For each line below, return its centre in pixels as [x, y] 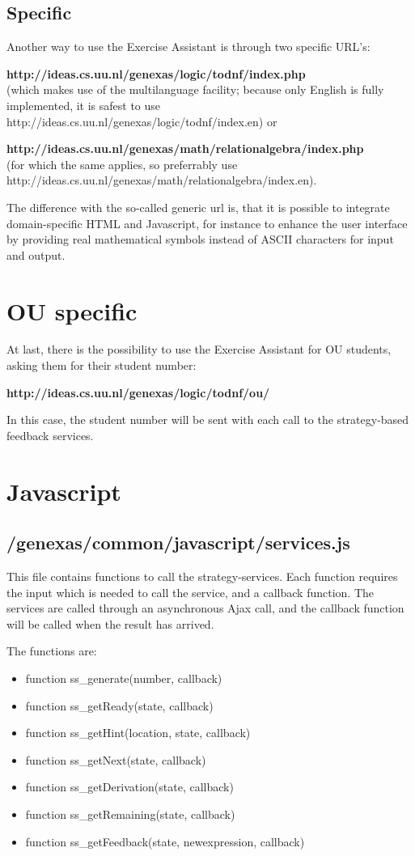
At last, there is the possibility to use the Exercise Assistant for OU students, [199, 349]
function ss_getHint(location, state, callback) [138, 733]
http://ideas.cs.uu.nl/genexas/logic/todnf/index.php [156, 73]
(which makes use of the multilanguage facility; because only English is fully [195, 89]
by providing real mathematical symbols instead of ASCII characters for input [200, 239]
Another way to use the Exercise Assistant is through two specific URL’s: [188, 47]
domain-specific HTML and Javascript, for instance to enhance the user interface [207, 223]
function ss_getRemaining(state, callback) [130, 814]
